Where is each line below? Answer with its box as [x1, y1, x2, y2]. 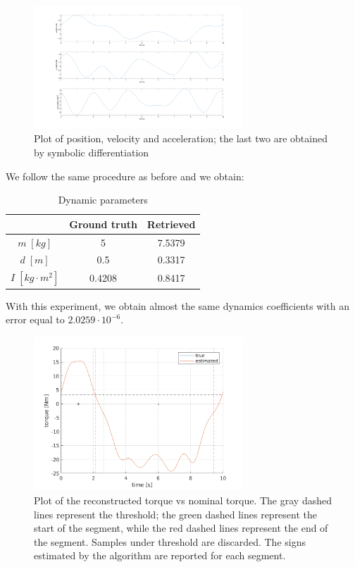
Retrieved [147, 216, 196, 231]
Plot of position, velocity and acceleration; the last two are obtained [34, 131, 328, 146]
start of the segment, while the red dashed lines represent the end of [34, 521, 328, 535]
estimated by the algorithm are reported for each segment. [34, 548, 286, 563]
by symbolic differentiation [34, 144, 149, 159]
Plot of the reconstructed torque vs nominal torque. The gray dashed [34, 492, 332, 507]
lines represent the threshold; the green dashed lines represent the [34, 506, 318, 521]
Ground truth [69, 216, 137, 231]
